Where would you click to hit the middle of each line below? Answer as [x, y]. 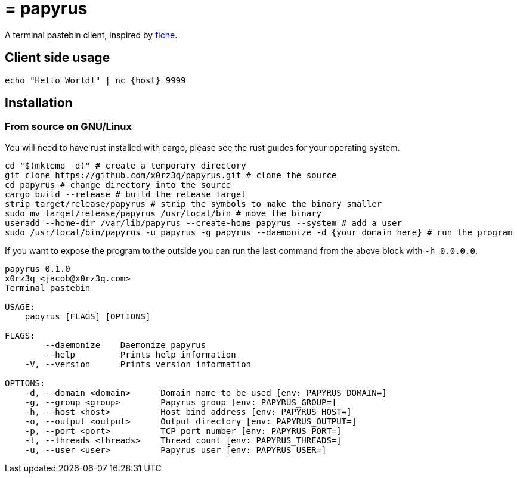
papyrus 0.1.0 [38, 269]
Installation [39, 103]
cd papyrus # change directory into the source [118, 184]
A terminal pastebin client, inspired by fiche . [91, 35]
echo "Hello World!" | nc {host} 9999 [95, 80]
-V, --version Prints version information [138, 364]
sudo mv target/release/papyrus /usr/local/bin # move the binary [163, 213]
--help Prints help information [140, 354]
